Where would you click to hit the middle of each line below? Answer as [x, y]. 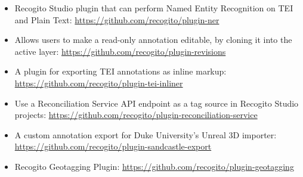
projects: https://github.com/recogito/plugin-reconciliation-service [136, 115]
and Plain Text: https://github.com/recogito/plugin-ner [117, 19]
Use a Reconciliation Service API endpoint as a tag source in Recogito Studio [157, 103]
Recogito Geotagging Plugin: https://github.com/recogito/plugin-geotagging [154, 166]
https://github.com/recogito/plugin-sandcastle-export [113, 146]
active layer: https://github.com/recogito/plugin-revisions [120, 51]
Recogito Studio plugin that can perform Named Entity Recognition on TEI [154, 8]
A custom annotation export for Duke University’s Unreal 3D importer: [146, 134]
